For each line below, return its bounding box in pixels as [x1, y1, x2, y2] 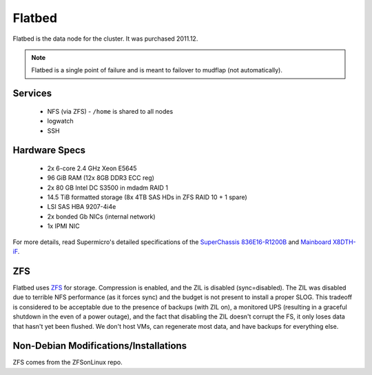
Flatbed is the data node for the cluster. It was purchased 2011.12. [12, 34, 198, 43]
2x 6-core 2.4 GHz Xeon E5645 [47, 164, 137, 172]
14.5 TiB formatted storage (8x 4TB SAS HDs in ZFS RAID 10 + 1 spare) [47, 193, 247, 201]
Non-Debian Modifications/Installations [12, 340, 187, 352]
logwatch [47, 117, 74, 125]
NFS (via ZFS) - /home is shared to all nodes [47, 107, 174, 115]
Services [12, 88, 52, 99]
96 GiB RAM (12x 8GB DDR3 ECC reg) [47, 174, 155, 182]
